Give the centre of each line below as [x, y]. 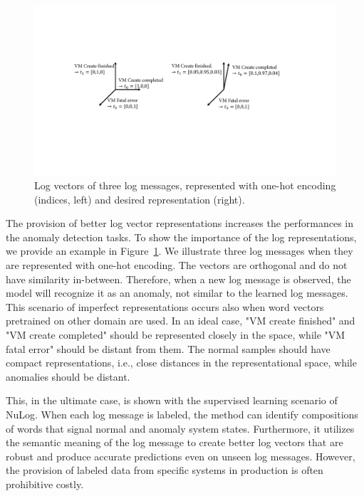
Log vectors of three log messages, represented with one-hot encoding [185, 185]
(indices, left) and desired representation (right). [140, 199]
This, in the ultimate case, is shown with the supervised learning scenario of [172, 400]
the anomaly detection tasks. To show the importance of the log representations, [181, 237]
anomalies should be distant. [68, 376]
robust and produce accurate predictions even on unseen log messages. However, [181, 456]
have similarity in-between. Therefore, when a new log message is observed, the [178, 279]
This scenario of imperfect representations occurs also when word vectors [165, 306]
